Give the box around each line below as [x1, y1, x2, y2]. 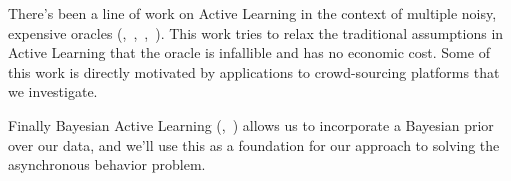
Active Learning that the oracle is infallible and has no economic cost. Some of [8, 42, 490, 63]
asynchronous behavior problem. [8, 154, 206, 175]
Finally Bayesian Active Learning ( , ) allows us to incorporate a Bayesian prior [8, 114, 494, 135]
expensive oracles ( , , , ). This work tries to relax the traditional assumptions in [8, 22, 504, 43]
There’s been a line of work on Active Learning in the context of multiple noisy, [8, 3, 497, 23]
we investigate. [8, 81, 98, 102]
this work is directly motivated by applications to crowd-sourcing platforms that [8, 61, 500, 82]
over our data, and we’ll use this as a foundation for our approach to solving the [8, 134, 500, 155]
